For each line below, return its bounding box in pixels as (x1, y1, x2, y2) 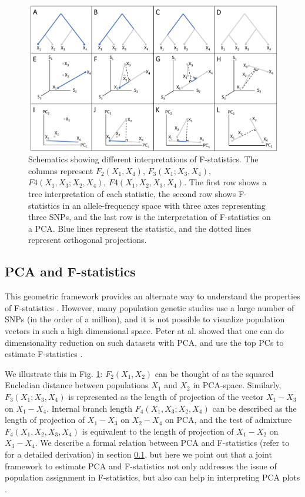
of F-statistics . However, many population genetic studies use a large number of (5, 301, 294, 313)
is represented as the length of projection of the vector (68, 390, 264, 402)
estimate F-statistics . (5, 348, 83, 360)
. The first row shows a (184, 176, 267, 188)
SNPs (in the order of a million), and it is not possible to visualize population (5, 313, 285, 325)
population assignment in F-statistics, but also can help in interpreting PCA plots (5, 471, 300, 483)
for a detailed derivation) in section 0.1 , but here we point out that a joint (5, 448, 272, 460)
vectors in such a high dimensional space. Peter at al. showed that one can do (5, 325, 284, 336)
